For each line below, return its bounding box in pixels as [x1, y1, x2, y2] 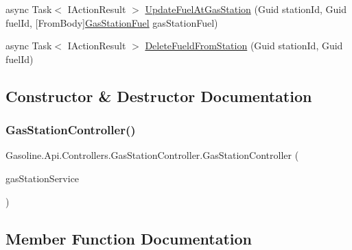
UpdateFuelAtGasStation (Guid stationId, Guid [145, 2, 347, 16]
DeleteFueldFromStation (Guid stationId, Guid [145, 38, 343, 53]
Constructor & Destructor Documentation [5, 85, 312, 106]
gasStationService [5, 171, 80, 185]
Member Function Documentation [5, 227, 253, 249]
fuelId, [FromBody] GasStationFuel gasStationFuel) [5, 15, 218, 29]
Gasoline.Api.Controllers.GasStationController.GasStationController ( [5, 148, 299, 162]
